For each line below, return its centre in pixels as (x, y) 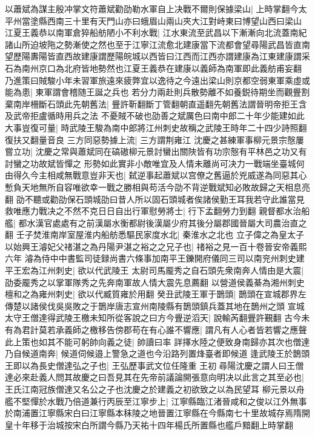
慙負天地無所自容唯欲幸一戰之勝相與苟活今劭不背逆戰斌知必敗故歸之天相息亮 (157, 187)
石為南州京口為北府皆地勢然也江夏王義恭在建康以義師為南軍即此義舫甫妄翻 (153, 68)
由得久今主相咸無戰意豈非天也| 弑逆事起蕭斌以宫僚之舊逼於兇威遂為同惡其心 (156, 175)
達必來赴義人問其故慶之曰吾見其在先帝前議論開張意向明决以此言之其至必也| (154, 377)
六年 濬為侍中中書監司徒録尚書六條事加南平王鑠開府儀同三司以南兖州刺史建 (155, 258)
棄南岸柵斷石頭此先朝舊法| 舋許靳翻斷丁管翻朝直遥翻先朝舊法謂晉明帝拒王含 (156, 103)
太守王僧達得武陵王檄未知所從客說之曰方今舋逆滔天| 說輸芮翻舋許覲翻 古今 (153, 318)
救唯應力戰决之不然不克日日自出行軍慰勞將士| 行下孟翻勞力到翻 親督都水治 (153, 211)
